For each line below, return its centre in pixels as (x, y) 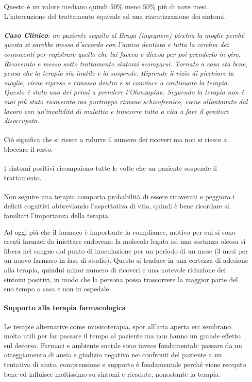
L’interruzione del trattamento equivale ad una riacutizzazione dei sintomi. (115, 16)
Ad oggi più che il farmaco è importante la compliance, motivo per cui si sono (120, 231)
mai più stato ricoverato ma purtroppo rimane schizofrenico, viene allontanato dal (126, 101)
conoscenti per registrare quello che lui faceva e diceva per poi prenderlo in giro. (122, 54)
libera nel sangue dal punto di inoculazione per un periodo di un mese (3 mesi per (126, 250)
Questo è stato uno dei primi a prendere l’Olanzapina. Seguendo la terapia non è (124, 92)
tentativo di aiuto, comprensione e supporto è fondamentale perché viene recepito (125, 364)
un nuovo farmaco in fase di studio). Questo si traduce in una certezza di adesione (126, 260)
